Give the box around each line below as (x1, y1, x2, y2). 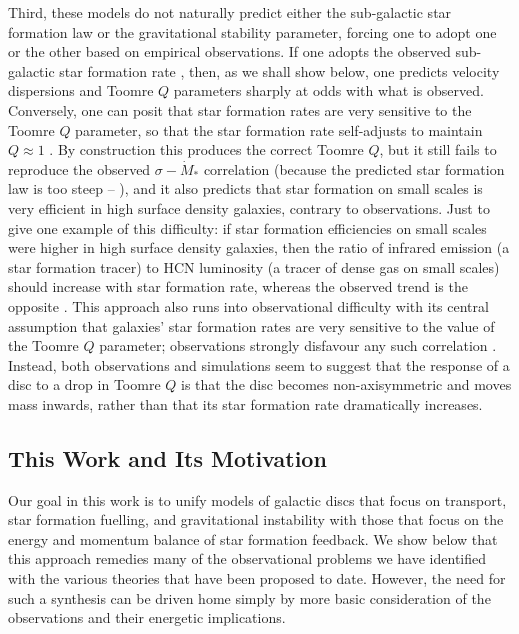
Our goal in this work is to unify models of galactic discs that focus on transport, (8, 489, 507, 510)
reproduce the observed (8, 158, 151, 179)
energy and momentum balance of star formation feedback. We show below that (8, 528, 498, 549)
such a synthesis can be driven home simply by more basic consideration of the (8, 587, 491, 608)
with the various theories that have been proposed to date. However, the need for (8, 568, 506, 589)
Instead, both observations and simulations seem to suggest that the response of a (8, 354, 510, 375)
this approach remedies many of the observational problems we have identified (8, 548, 487, 569)
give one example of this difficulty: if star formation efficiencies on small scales (8, 217, 487, 238)
